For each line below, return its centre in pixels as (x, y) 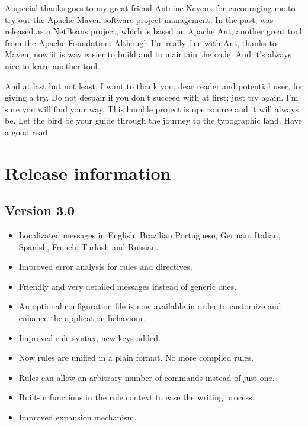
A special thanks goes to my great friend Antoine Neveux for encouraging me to (150, 8)
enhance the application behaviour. (82, 318)
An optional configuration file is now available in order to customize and (150, 306)
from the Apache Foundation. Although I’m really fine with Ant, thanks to (141, 42)
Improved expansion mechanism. (78, 417)
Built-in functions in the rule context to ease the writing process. (137, 397)
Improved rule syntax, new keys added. (89, 337)
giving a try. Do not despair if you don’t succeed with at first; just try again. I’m (152, 97)
